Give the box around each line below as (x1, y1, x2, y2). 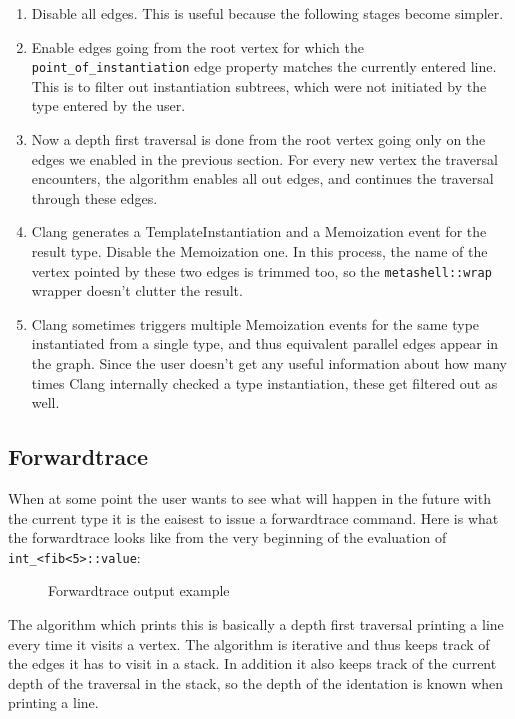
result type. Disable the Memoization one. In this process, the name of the (31, 241, 488, 261)
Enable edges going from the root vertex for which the (31, 36, 364, 57)
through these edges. (31, 187, 158, 208)
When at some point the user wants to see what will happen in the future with (8, 488, 491, 509)
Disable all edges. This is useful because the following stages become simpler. (31, 3, 504, 23)
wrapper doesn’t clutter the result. (31, 280, 243, 301)
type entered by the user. (31, 95, 186, 116)
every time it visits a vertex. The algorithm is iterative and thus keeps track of (8, 633, 490, 654)
